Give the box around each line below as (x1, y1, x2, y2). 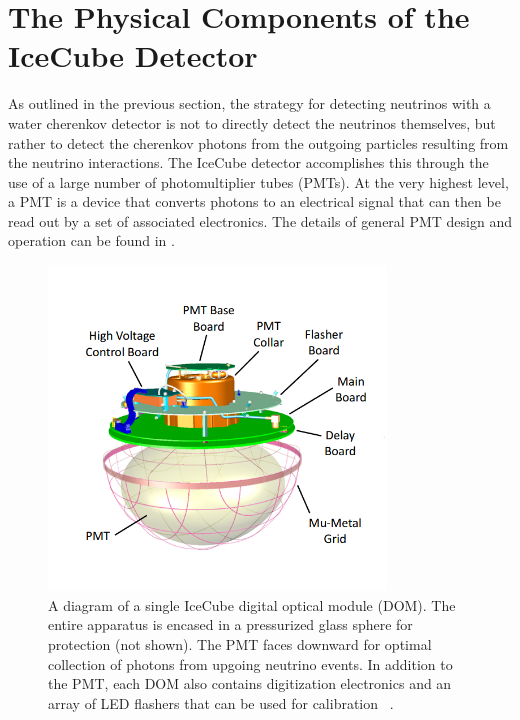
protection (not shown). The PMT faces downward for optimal (48, 634, 432, 654)
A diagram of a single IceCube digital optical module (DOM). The (48, 594, 456, 615)
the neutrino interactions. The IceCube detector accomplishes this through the (8, 152, 489, 173)
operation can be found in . (8, 230, 175, 251)
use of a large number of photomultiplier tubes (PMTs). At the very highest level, (8, 171, 509, 192)
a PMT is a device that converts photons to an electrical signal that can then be (8, 191, 501, 212)
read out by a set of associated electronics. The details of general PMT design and (8, 210, 512, 231)
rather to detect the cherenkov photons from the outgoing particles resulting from (8, 132, 509, 153)
